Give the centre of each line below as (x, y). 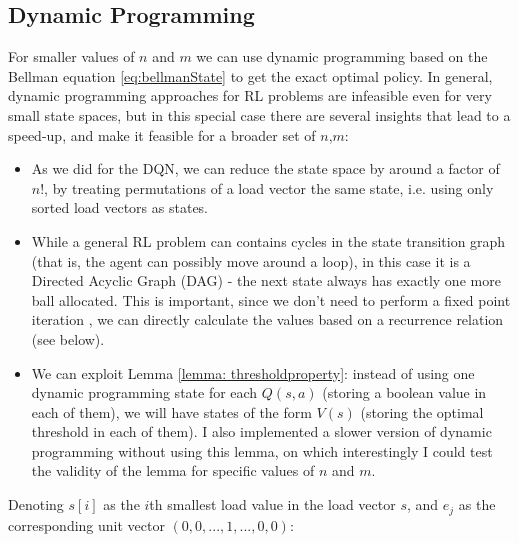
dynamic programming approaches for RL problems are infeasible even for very (250, 95)
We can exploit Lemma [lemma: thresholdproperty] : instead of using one (253, 372)
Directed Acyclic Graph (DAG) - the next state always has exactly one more (266, 280)
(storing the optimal (422, 411)
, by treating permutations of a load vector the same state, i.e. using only (269, 187)
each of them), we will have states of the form (171, 411)
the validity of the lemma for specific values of (173, 470)
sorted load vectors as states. (120, 207)
